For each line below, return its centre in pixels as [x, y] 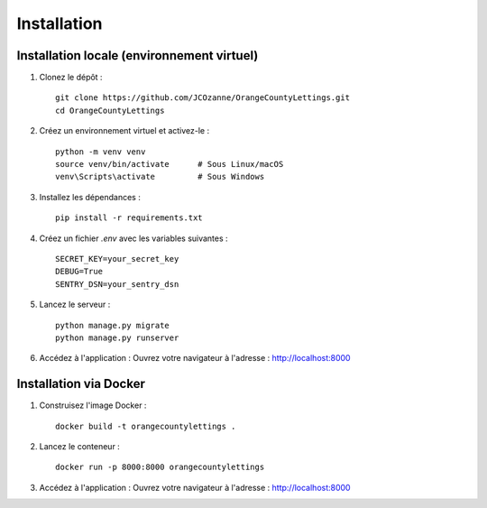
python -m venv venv [101, 152]
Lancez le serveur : [75, 305]
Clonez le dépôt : [71, 78]
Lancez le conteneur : [80, 446]
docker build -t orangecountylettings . [146, 426]
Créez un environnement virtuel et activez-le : [124, 131]
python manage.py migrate [113, 325]
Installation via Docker [81, 384]
